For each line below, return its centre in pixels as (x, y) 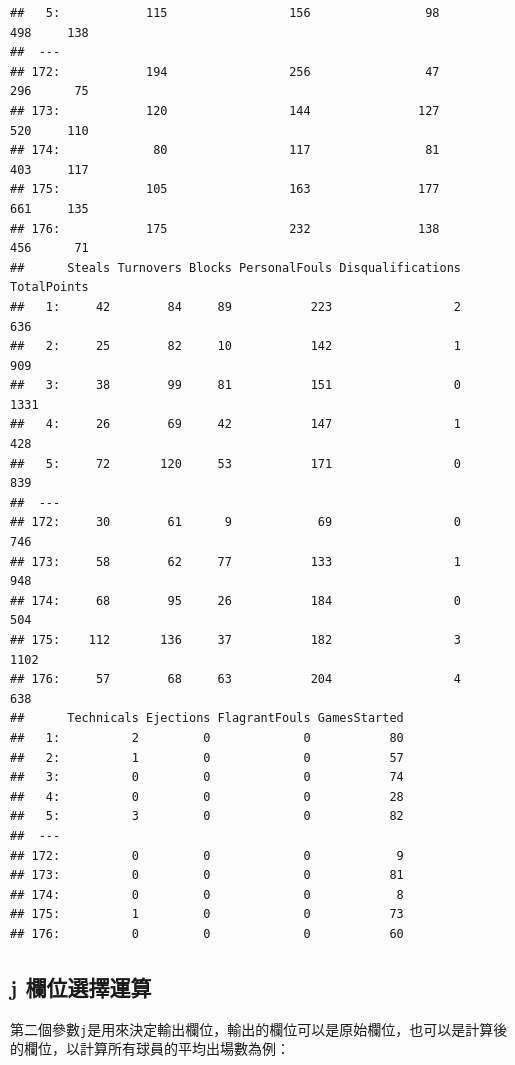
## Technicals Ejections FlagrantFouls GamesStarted (207, 718)
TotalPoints (49, 287)
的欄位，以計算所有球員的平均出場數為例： (150, 1048)
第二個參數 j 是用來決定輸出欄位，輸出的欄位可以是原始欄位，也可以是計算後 (259, 1028)
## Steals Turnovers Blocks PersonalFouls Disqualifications (236, 267)
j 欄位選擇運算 (81, 986)
